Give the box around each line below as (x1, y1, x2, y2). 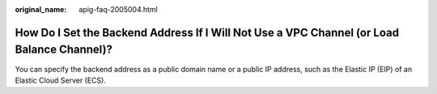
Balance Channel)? (15, 43, 113, 57)
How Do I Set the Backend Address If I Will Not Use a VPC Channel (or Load (15, 25, 400, 40)
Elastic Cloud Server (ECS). (15, 75, 107, 85)
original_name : (15, 5, 67, 14)
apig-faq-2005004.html (78, 5, 158, 14)
